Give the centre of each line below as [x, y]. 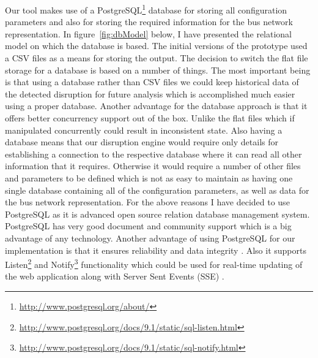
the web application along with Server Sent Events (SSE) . [115, 276]
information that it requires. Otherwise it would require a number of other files [153, 166]
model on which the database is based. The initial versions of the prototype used [156, 46]
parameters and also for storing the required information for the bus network [149, 22]
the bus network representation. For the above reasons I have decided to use [147, 202]
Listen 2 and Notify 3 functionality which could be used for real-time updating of [154, 263]
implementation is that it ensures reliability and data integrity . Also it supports [156, 250]
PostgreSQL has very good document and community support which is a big [148, 226]
